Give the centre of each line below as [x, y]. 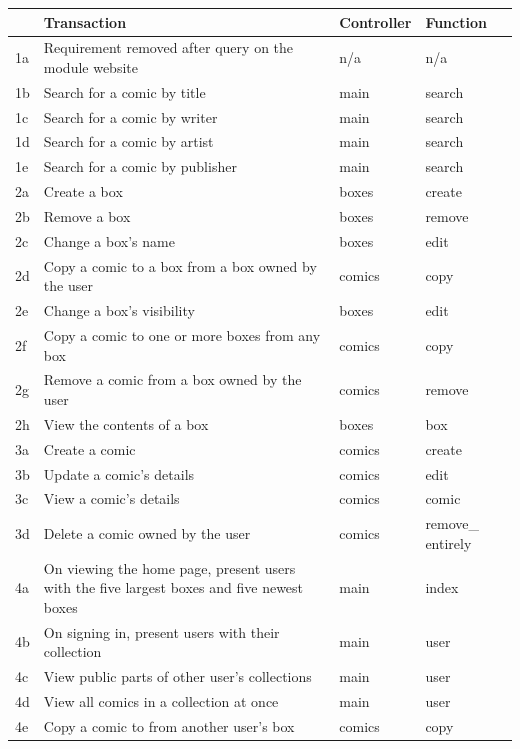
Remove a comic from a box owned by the [172, 379]
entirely [448, 542]
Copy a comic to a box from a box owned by [180, 265]
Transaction [85, 21]
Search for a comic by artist [128, 141]
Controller [375, 21]
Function [456, 21]
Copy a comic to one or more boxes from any [182, 334]
